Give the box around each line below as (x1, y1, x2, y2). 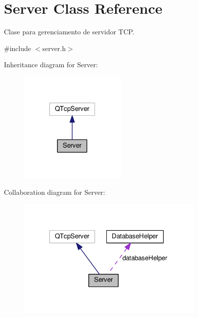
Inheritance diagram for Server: (4, 59, 98, 70)
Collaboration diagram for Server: (4, 187, 105, 197)
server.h (42, 43, 66, 53)
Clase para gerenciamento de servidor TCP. (4, 26, 135, 37)
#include (4, 43, 31, 53)
